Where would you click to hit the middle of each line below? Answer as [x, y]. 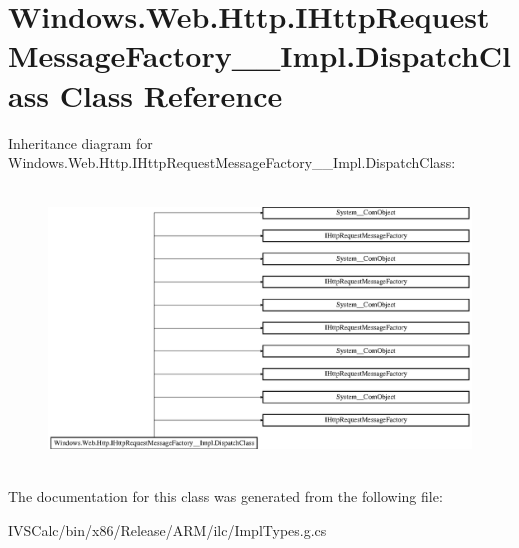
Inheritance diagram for [80, 142]
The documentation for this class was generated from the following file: [225, 496]
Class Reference [171, 94]
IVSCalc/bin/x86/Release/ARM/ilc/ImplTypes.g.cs [167, 529]
